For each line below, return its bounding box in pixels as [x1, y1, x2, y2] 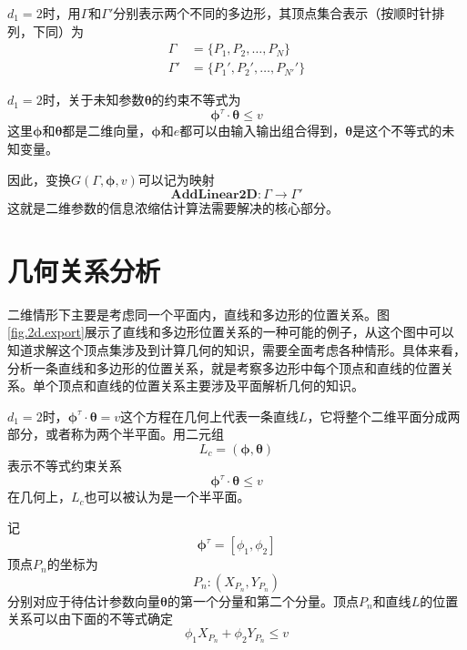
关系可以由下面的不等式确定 [7, 609, 173, 628]
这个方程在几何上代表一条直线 [120, 406, 299, 425]
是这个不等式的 [352, 121, 442, 140]
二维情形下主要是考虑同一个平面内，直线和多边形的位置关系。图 [7, 304, 390, 323]
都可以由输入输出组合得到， [179, 121, 346, 140]
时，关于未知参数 [42, 90, 145, 109]
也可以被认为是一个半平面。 [84, 487, 250, 506]
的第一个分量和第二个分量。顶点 [167, 591, 359, 610]
